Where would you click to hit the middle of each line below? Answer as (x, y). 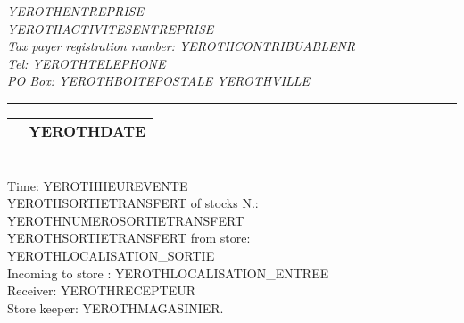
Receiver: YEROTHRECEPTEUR (102, 290)
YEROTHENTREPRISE (75, 11)
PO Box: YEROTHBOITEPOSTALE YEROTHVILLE (158, 81)
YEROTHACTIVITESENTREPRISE (111, 28)
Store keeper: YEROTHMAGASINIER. (116, 307)
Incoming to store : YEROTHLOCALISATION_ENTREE (168, 273)
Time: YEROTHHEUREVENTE (98, 185)
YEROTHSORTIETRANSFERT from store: (129, 238)
